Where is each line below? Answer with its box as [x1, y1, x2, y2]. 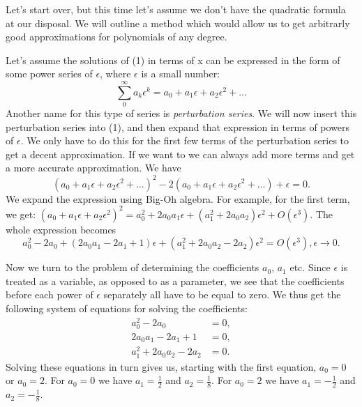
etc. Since [289, 260, 331, 275]
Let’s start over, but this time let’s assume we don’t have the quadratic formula [6, 2, 346, 16]
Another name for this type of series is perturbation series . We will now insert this [6, 106, 357, 121]
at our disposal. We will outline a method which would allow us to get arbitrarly [6, 15, 350, 30]
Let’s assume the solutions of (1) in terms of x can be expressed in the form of [6, 52, 340, 67]
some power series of [6, 66, 93, 81]
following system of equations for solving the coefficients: [6, 301, 248, 316]
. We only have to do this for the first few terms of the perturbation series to [20, 133, 349, 148]
